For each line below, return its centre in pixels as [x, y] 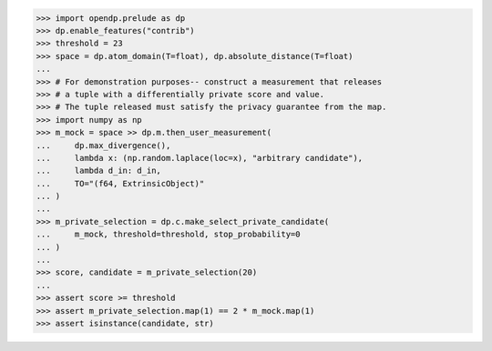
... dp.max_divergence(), [103, 145]
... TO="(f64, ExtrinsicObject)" [120, 183]
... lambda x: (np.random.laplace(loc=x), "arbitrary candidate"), [200, 158]
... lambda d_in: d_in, [98, 171]
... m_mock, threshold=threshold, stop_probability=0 [168, 235]
